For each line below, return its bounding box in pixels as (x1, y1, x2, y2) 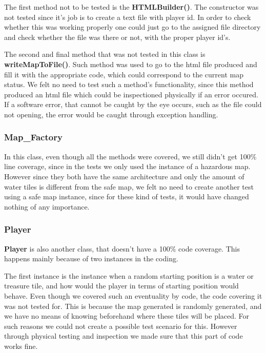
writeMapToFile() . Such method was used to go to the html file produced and (4, 58, 257, 69)
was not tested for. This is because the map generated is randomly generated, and (4, 300, 262, 311)
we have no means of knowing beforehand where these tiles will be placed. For (4, 310, 250, 321)
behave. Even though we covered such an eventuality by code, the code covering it (4, 290, 262, 301)
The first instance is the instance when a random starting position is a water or (4, 270, 254, 281)
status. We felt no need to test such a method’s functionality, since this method (4, 79, 254, 90)
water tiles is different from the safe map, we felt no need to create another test (4, 181, 254, 192)
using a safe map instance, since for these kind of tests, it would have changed (4, 191, 249, 202)
